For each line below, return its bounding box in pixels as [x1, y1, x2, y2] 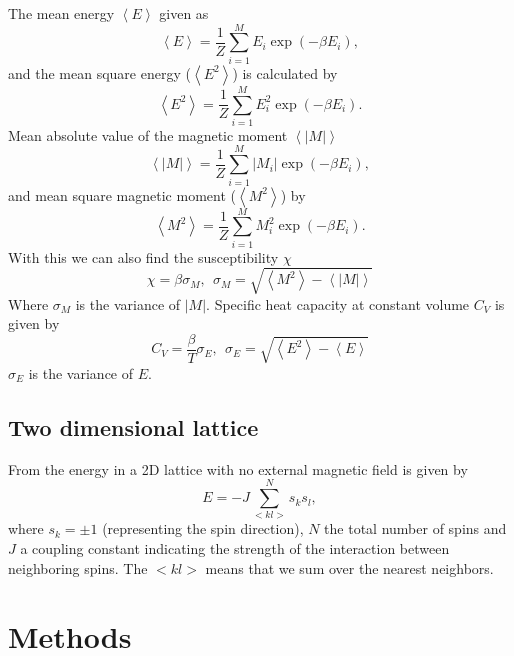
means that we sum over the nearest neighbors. [205, 557, 494, 578]
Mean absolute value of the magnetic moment [8, 124, 288, 145]
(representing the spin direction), [102, 518, 304, 539]
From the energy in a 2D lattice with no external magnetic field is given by [8, 458, 468, 479]
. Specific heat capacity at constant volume [206, 293, 470, 314]
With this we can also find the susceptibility [8, 246, 279, 267]
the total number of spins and [324, 518, 507, 539]
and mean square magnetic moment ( [8, 184, 236, 205]
